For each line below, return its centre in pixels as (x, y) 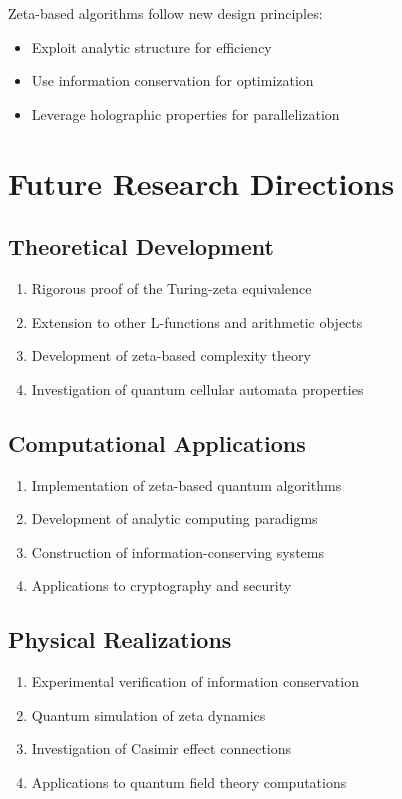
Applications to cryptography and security (161, 585)
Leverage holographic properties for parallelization (185, 113)
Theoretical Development (141, 246)
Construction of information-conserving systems (177, 551)
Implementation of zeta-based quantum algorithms (186, 484)
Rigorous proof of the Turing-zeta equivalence (171, 287)
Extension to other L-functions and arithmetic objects (197, 321)
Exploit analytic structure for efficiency (151, 46)
